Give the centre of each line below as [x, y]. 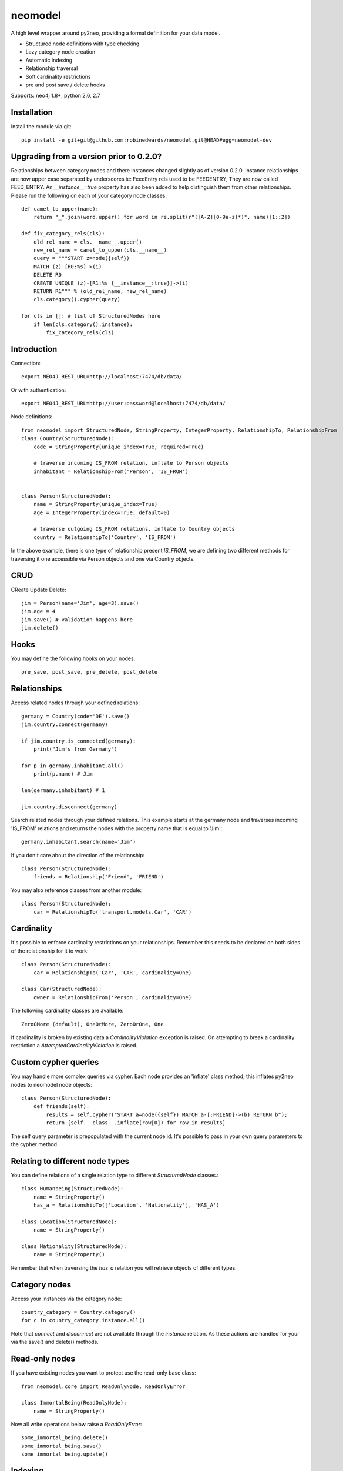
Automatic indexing [49, 60]
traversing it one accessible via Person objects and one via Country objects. [103, 558]
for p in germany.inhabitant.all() [73, 766]
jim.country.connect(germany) [65, 725]
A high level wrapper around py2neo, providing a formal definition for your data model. [116, 33]
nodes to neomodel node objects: [51, 1084]
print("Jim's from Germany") [75, 749]
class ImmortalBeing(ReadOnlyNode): [74, 1403]
